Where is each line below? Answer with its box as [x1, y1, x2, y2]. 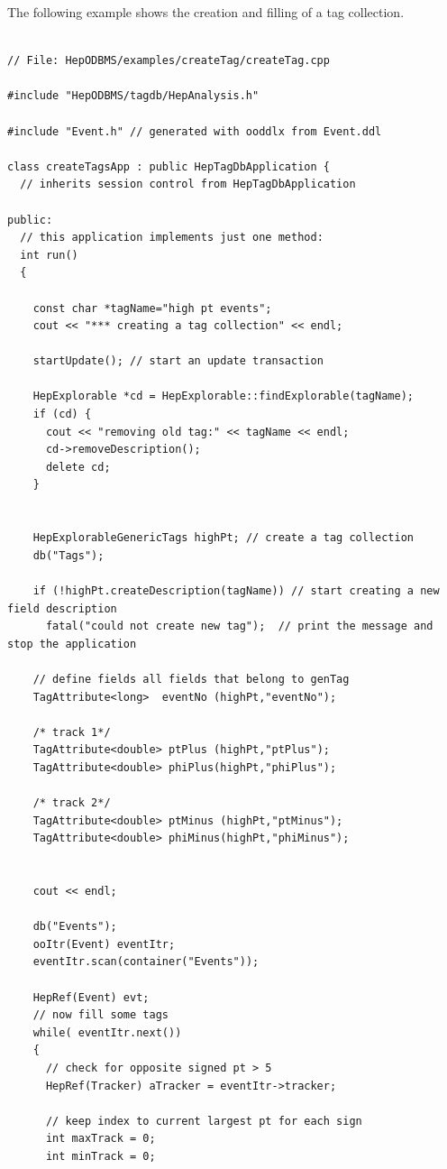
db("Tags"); [32, 548, 105, 562]
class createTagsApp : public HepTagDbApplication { [7, 160, 330, 173]
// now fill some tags [32, 1008, 169, 1022]
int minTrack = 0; [45, 1150, 156, 1163]
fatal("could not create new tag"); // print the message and [45, 620, 433, 633]
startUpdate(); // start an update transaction [32, 354, 324, 368]
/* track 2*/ [32, 796, 111, 810]
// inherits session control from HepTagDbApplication [20, 178, 356, 191]
